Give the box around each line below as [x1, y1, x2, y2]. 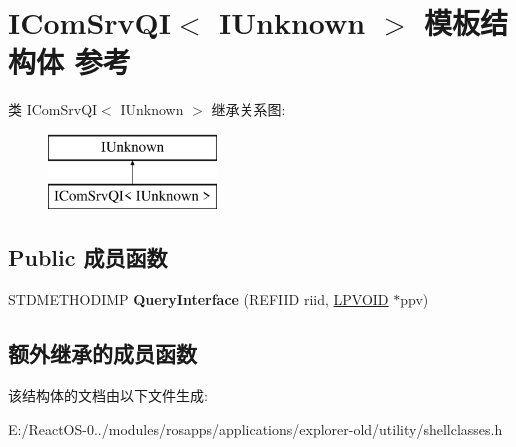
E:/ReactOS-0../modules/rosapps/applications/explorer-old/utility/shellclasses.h [8, 418, 503, 439]
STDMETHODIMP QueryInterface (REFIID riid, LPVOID [8, 289, 389, 310]
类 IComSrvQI [8, 99, 98, 120]
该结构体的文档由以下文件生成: [8, 385, 208, 406]
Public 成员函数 [8, 242, 168, 273]
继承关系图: [211, 99, 286, 120]
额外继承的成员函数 [8, 338, 197, 369]
